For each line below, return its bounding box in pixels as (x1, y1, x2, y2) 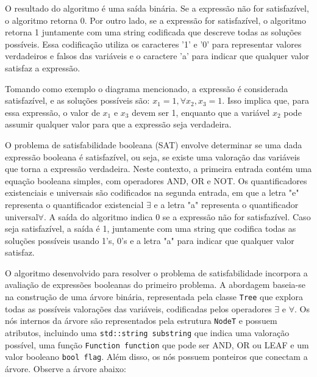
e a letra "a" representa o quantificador (154, 198, 299, 210)
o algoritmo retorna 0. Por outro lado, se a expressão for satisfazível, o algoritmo (5, 13, 306, 26)
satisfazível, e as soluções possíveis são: (5, 94, 150, 107)
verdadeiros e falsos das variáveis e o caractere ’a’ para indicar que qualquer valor (5, 49, 309, 62)
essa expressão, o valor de (5, 106, 100, 118)
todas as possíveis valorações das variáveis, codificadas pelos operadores (5, 302, 272, 315)
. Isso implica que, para (222, 94, 309, 107)
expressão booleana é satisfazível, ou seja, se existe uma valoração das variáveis (5, 150, 301, 163)
